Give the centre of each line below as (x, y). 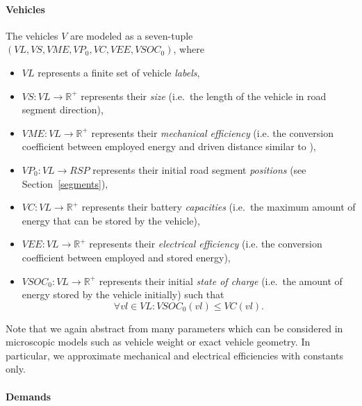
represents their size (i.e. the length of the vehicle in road (204, 96)
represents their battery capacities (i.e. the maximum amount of (219, 207)
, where (189, 49)
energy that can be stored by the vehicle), (111, 220)
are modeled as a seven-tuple (132, 35)
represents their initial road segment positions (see (199, 169)
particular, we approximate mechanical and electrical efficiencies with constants (175, 355)
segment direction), (63, 109)
